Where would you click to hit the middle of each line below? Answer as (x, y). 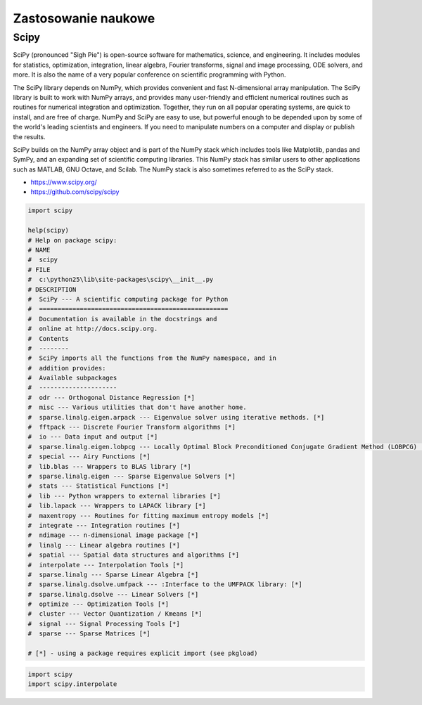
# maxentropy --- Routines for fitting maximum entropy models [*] (148, 516)
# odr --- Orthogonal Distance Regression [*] (111, 397)
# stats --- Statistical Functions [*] (98, 486)
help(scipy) (49, 231)
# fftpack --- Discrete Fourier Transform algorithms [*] (132, 427)
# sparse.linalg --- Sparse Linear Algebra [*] (113, 574)
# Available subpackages (72, 378)
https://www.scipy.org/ (64, 182)
